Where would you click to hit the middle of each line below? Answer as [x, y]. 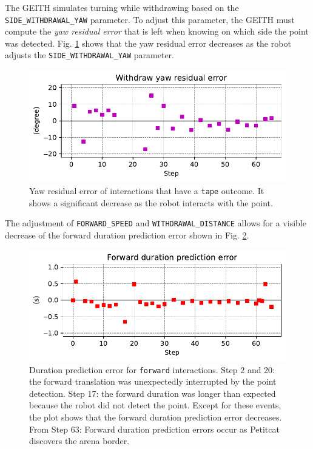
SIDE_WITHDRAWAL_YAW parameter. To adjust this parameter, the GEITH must [150, 19]
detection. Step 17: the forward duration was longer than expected [153, 393]
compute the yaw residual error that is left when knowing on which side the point [157, 31]
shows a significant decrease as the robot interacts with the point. [151, 202]
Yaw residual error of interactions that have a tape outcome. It [147, 190]
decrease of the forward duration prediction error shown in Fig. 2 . [127, 235]
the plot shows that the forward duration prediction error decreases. [156, 417]
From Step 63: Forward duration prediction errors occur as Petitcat [154, 429]
